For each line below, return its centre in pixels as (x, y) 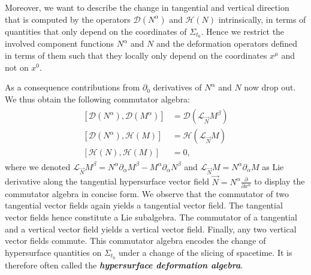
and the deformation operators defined (227, 43)
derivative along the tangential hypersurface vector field (107, 181)
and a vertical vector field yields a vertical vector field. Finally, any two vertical (151, 229)
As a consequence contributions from (73, 87)
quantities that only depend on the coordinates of (96, 31)
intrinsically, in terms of (262, 19)
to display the (280, 181)
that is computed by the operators (68, 19)
